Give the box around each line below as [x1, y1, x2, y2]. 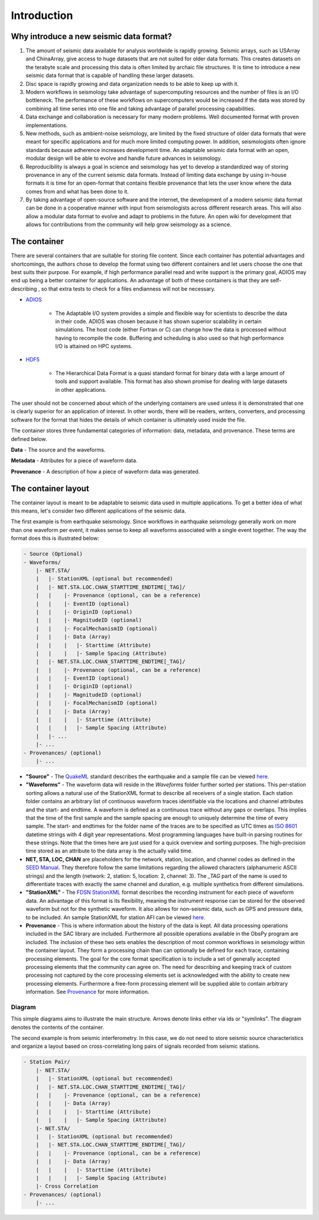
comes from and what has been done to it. [25, 188, 129, 195]
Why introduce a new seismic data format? [11, 31, 172, 41]
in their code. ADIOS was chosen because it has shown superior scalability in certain [55, 317, 262, 325]
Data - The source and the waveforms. [11, 446, 106, 453]
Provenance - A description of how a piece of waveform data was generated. [11, 468, 200, 475]
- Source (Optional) [23, 551, 83, 558]
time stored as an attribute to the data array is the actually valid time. [25, 847, 193, 855]
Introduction [11, 9, 73, 22]
